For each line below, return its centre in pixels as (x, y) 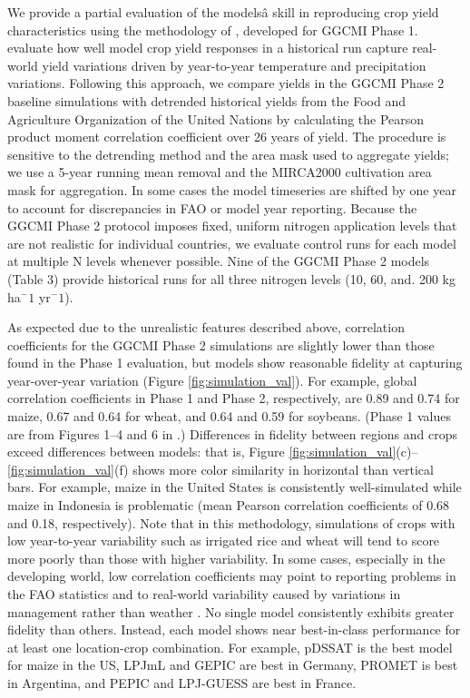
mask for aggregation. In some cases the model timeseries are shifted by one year (232, 189)
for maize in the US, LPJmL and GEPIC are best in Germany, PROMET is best (233, 665)
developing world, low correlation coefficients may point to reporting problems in (232, 576)
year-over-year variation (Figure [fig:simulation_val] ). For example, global (212, 380)
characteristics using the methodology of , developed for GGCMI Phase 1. (213, 29)
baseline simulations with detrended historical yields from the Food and (207, 100)
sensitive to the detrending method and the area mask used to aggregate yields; (228, 154)
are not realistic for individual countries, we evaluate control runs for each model (232, 243)
